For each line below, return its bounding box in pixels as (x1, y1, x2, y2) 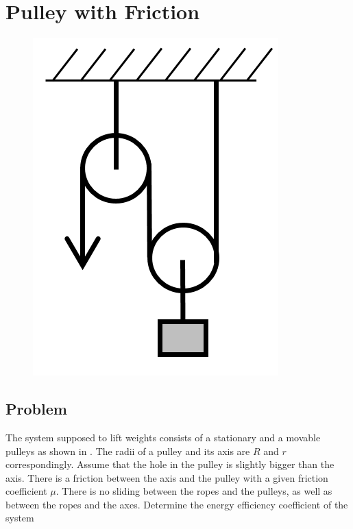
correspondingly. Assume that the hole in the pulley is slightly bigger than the (5, 457, 334, 471)
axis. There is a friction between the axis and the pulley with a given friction (5, 470, 328, 484)
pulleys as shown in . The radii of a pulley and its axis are (5, 443, 250, 458)
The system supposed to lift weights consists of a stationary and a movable (5, 430, 321, 444)
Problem (5, 398, 67, 419)
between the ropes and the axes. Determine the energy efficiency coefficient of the (5, 497, 348, 511)
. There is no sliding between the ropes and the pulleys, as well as (56, 484, 332, 498)
